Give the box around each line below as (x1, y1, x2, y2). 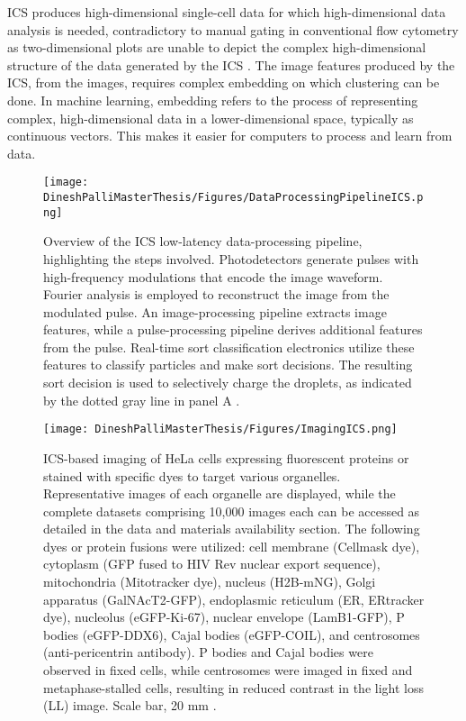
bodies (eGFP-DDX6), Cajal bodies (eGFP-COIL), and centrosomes (43, 625, 420, 643)
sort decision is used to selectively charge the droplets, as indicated (43, 373, 412, 392)
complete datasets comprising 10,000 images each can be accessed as (43, 501, 420, 520)
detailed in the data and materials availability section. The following (43, 519, 420, 538)
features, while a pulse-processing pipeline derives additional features (43, 320, 423, 339)
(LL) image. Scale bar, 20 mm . (43, 696, 217, 715)
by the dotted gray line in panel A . (43, 390, 240, 409)
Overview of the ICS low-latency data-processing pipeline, (43, 232, 363, 251)
